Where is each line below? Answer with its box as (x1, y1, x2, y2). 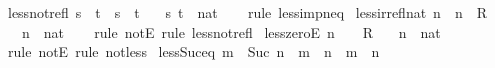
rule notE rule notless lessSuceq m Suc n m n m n (7, 41, 380, 62)
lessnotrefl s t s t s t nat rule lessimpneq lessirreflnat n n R (7, 2, 487, 22)
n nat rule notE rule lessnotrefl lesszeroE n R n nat (21, 21, 441, 42)
